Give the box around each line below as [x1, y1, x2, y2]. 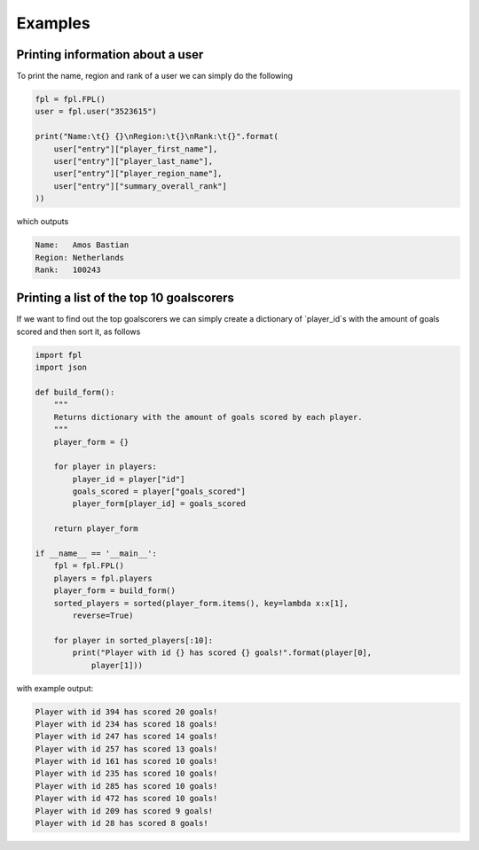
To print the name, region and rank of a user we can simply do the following [16, 71, 293, 82]
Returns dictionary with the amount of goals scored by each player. [53, 412, 363, 422]
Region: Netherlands [35, 253, 124, 262]
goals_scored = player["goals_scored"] [72, 487, 246, 496]
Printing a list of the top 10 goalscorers [16, 291, 235, 306]
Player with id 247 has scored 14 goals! [35, 731, 218, 742]
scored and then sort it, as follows [16, 326, 141, 337]
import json [35, 363, 88, 372]
